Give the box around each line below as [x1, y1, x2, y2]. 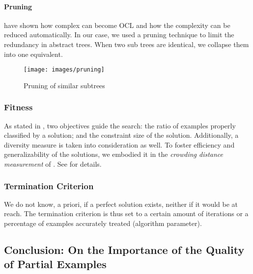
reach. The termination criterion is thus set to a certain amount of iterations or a [4, 208, 249, 219]
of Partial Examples [4, 256, 107, 272]
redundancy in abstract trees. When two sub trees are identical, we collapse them [4, 39, 249, 49]
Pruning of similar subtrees [24, 80, 105, 90]
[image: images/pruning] [24, 66, 105, 74]
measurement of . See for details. [4, 159, 102, 169]
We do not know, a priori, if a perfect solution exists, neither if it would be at [4, 199, 238, 209]
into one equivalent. [4, 49, 63, 59]
